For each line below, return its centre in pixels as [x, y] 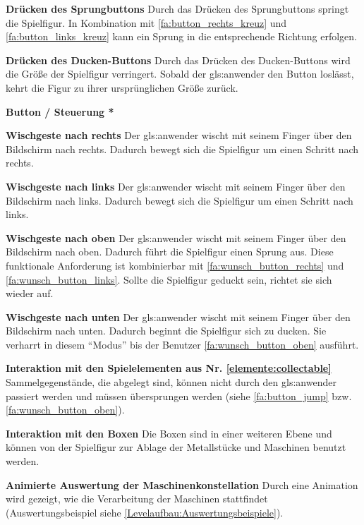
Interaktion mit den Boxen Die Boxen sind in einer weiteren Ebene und [169, 433]
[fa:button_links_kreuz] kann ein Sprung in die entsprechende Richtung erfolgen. [181, 36]
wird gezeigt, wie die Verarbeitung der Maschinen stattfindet [137, 499]
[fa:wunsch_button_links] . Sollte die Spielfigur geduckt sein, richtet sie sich [169, 279]
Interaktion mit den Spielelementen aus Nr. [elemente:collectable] [169, 368]
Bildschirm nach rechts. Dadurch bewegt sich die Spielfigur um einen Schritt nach [182, 149]
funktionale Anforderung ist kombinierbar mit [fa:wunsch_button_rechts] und [175, 265]
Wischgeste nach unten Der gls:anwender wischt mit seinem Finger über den [178, 316]
